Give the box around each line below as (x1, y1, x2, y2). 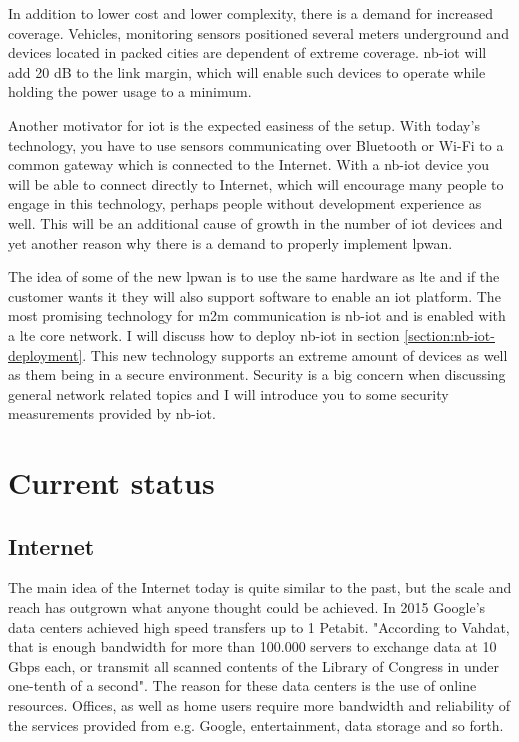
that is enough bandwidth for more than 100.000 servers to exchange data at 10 (8, 636, 497, 657)
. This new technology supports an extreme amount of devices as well (82, 344, 508, 365)
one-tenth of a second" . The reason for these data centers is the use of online (8, 675, 477, 696)
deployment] (8, 344, 83, 365)
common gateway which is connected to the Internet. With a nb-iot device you (8, 154, 490, 175)
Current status (8, 462, 215, 503)
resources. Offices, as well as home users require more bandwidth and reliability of (8, 695, 511, 716)
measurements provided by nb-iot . (8, 403, 216, 424)
